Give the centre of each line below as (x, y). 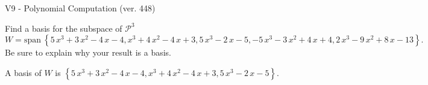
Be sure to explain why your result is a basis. (88, 52)
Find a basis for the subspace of (64, 28)
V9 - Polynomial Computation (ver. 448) (80, 8)
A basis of (23, 72)
